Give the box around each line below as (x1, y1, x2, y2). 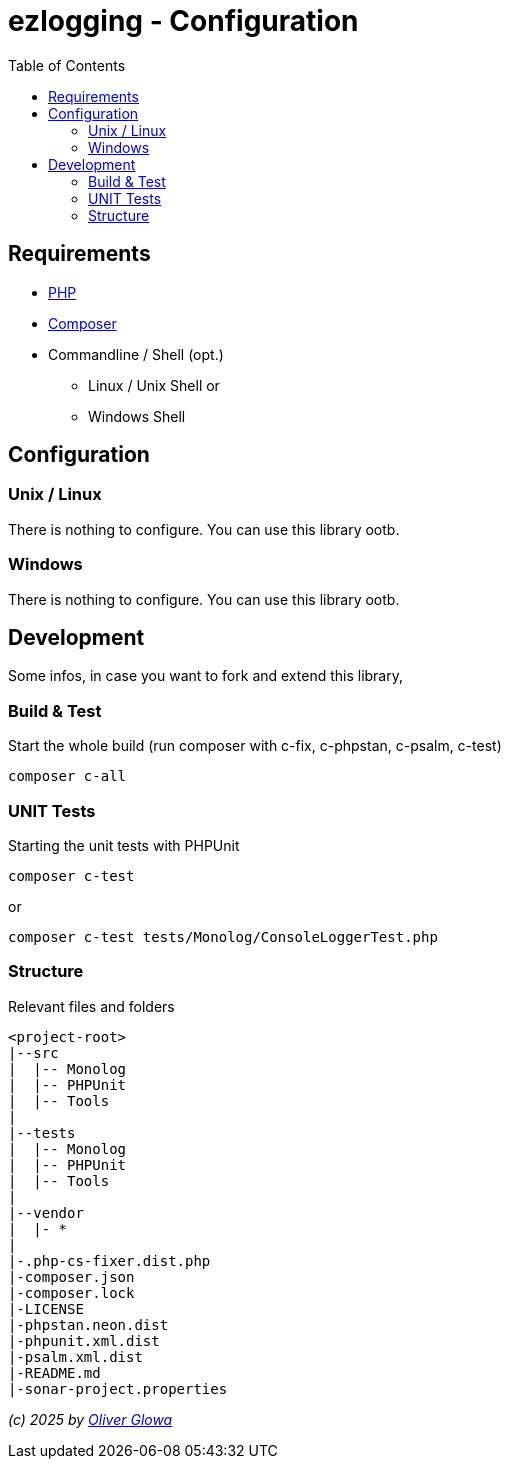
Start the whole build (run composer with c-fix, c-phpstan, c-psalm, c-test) (8, 737, 502, 755)
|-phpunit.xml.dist (8, 1332, 160, 1349)
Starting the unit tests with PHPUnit (8, 836, 240, 854)
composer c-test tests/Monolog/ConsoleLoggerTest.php (8, 928, 438, 945)
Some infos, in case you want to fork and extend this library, (8, 667, 404, 685)
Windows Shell (88, 407, 186, 425)
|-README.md (8, 1364, 101, 1381)
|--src (8, 1044, 59, 1061)
